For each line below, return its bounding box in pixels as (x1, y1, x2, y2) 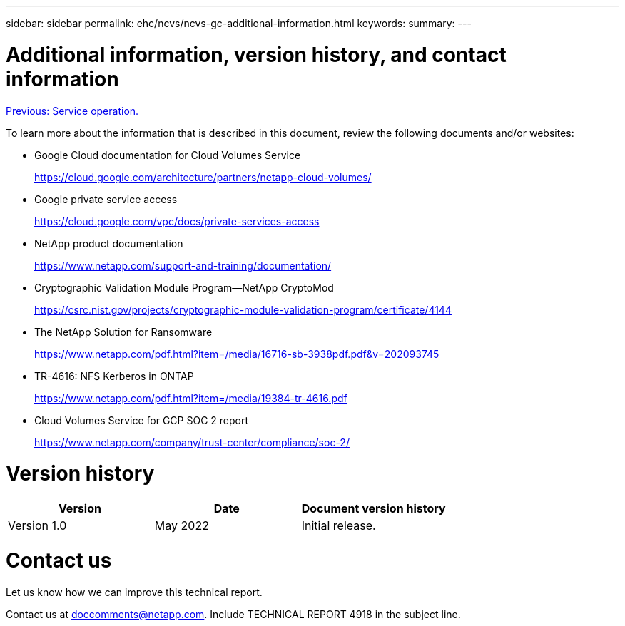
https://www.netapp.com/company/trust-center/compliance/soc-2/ (34, 436, 350, 448)
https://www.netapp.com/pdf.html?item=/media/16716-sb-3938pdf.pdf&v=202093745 (34, 347, 439, 360)
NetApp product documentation (34, 237, 183, 250)
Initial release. (301, 518, 376, 533)
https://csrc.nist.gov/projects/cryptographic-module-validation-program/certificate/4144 (34, 303, 452, 316)
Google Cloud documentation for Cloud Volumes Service (34, 148, 301, 161)
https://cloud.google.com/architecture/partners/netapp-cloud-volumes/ (34, 170, 372, 183)
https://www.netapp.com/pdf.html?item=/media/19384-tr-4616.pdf (34, 391, 347, 404)
